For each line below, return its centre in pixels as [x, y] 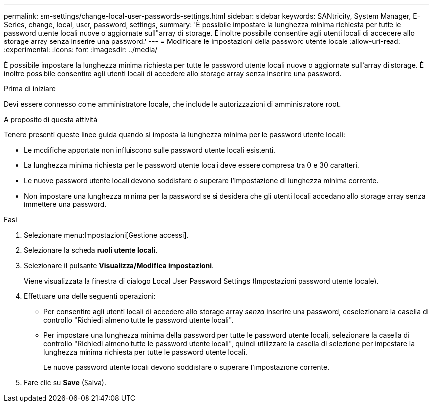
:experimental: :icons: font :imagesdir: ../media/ [81, 50]
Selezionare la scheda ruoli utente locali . [91, 250]
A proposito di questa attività [51, 119]
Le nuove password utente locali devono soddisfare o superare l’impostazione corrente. [187, 367]
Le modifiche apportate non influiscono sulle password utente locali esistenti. [150, 150]
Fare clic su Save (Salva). [65, 383]
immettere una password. [65, 204]
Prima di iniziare [30, 89]
